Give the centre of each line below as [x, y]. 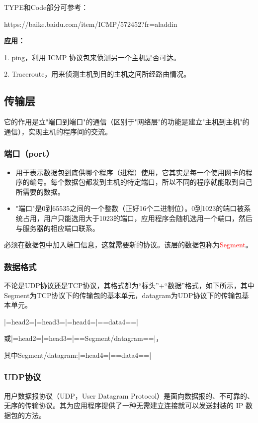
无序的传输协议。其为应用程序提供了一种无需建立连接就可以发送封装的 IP [124, 405]
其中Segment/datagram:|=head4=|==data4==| [78, 355]
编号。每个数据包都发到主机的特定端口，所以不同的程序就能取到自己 [141, 182]
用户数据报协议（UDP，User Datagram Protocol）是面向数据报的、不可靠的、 [129, 395]
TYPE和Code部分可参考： [46, 7]
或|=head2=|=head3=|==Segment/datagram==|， [84, 338]
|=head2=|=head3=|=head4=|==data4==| [71, 321]
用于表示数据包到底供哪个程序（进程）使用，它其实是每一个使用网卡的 [130, 172]
